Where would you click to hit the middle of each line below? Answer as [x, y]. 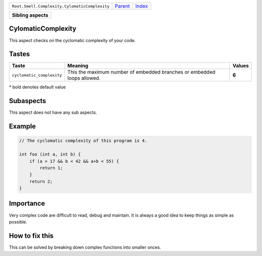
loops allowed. [84, 78]
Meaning [78, 66]
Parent [123, 6]
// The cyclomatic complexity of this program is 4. [83, 141]
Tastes [19, 54]
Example [22, 127]
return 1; [51, 168]
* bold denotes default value [37, 87]
